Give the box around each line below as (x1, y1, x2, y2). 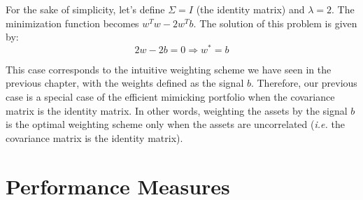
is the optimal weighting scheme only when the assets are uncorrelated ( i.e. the (6, 117, 345, 131)
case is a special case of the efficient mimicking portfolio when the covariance (6, 90, 335, 104)
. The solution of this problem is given (193, 15, 357, 30)
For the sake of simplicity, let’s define (6, 2, 165, 16)
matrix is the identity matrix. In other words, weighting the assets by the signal (6, 103, 348, 117)
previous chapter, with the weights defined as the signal (6, 76, 244, 90)
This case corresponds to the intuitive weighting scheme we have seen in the (6, 62, 332, 76)
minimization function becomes (6, 15, 139, 30)
